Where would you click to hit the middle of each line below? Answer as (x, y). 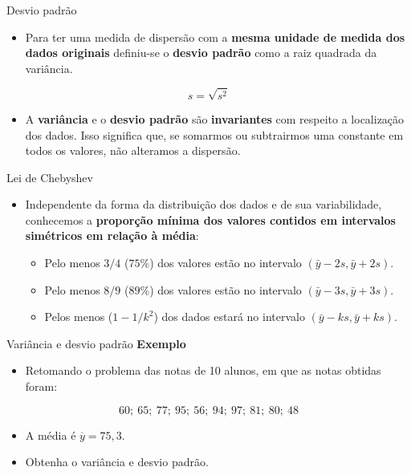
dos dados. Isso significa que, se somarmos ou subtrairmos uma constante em (214, 134)
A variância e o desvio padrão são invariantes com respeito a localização (215, 118)
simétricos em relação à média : (112, 235)
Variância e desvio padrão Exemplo (96, 343)
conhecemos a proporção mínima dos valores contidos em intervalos (210, 219)
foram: (41, 386)
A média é (51, 434)
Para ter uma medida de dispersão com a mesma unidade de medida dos (215, 37)
